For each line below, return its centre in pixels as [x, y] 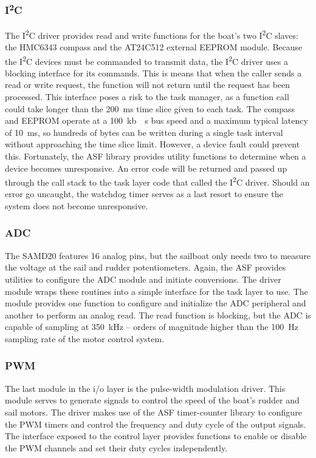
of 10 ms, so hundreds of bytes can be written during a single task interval [144, 132]
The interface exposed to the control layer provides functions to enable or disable [156, 436]
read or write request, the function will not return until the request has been [148, 85]
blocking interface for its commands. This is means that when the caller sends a [153, 72]
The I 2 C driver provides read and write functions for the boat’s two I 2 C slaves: [152, 34]
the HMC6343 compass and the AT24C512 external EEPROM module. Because [154, 46]
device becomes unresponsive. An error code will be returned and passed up [146, 168]
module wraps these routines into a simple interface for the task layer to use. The [156, 291]
